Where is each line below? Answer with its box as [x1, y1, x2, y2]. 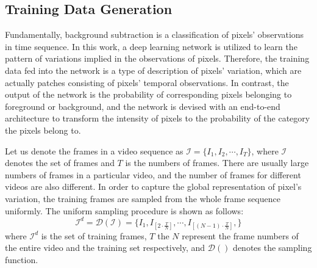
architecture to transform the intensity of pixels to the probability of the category [5, 112, 310, 125]
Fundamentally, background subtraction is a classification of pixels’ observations [5, 28, 304, 41]
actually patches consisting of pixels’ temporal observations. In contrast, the [5, 76, 289, 89]
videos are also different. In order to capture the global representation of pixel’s [5, 180, 302, 193]
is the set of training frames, [41, 229, 147, 242]
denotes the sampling [233, 241, 312, 254]
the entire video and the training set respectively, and [5, 241, 205, 254]
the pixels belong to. [5, 123, 81, 136]
